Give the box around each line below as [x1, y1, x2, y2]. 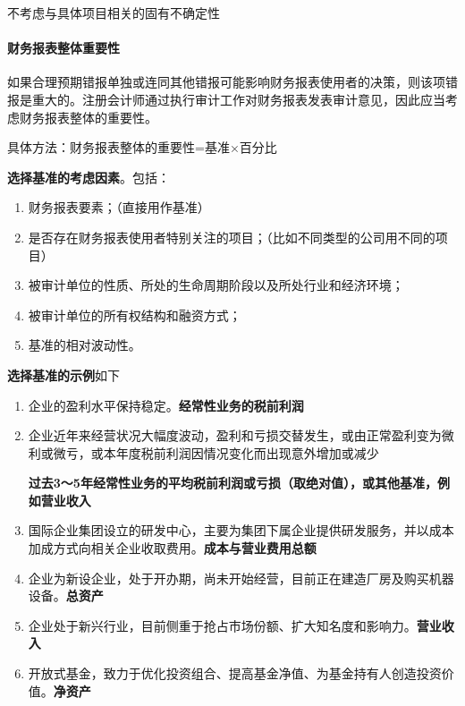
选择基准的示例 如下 [7, 365, 120, 384]
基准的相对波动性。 [28, 336, 141, 354]
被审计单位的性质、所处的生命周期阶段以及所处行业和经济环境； [28, 276, 404, 294]
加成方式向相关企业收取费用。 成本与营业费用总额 [28, 539, 317, 557]
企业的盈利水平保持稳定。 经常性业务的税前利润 [28, 396, 304, 414]
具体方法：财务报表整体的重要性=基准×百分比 [7, 138, 277, 157]
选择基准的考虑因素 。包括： [7, 167, 170, 186]
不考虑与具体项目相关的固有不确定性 [7, 4, 220, 21]
